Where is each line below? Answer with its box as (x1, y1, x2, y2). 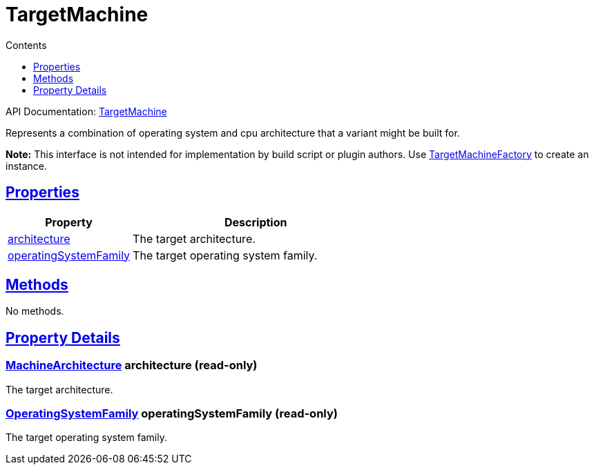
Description (224, 215, 287, 229)
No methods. (6, 305, 64, 317)
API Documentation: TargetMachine (6, 105, 167, 117)
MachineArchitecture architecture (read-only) (6, 358, 258, 373)
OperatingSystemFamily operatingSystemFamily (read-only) (6, 407, 338, 421)
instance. (6, 159, 48, 172)
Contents (6, 39, 47, 51)
